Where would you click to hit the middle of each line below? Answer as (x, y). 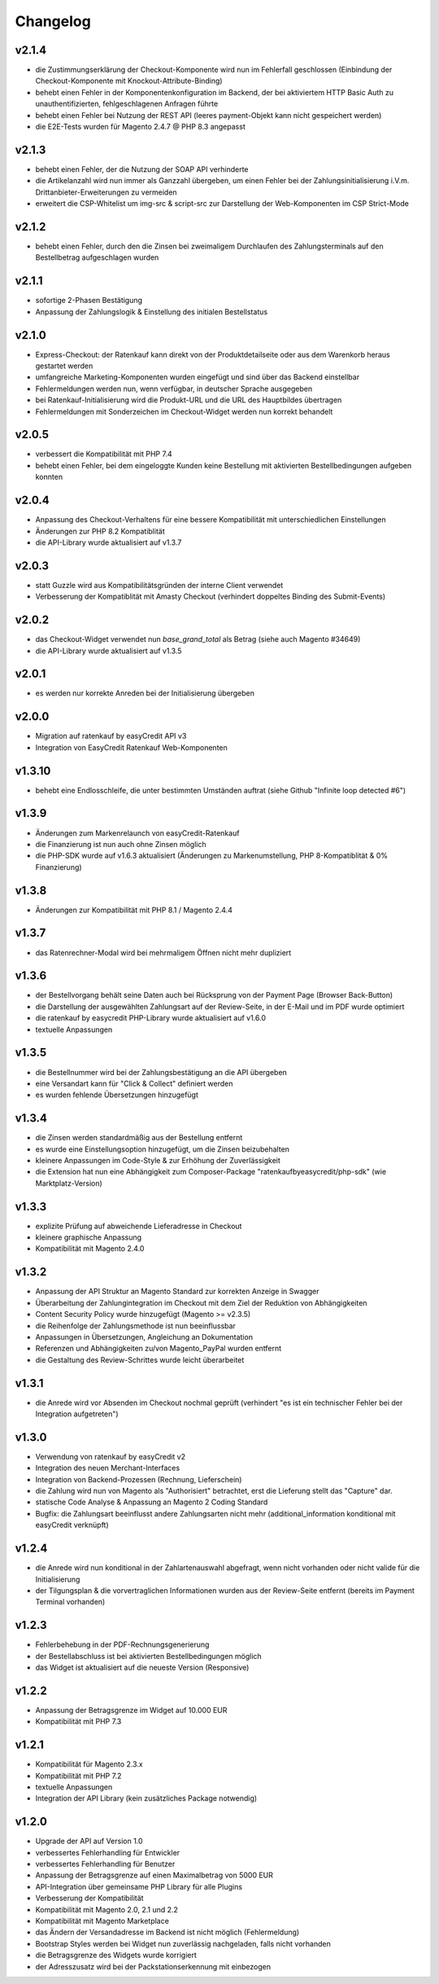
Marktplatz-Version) (69, 1183)
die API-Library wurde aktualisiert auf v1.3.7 (109, 542)
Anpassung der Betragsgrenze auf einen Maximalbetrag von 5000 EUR (154, 1875)
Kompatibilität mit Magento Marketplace (102, 1921)
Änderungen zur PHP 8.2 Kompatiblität (100, 531)
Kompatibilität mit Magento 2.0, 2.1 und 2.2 (107, 1909)
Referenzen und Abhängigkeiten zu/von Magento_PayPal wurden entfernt (159, 1349)
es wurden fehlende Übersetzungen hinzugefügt (117, 1095)
